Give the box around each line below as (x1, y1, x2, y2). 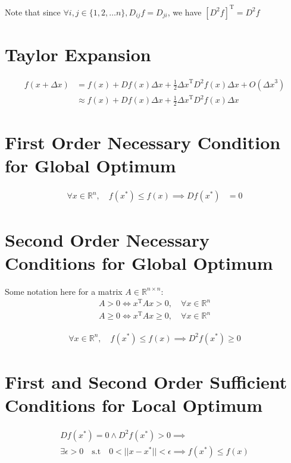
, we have (167, 5, 202, 18)
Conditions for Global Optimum (5, 250, 273, 275)
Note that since (5, 5, 61, 18)
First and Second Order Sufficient (5, 369, 287, 393)
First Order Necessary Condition (5, 130, 281, 155)
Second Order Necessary (5, 227, 210, 251)
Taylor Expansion (5, 42, 151, 66)
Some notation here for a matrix (5, 285, 123, 297)
